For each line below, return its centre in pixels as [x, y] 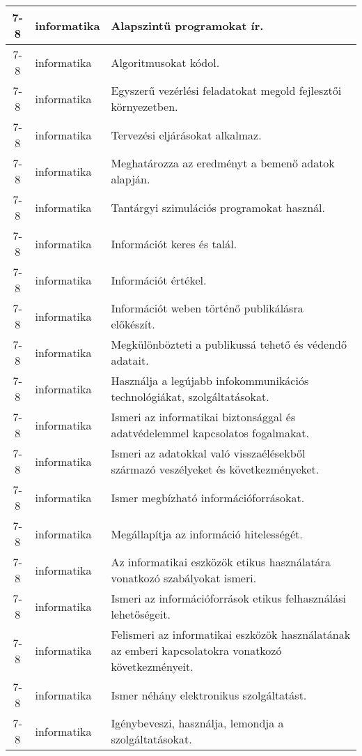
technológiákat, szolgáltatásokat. [190, 396]
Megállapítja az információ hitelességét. [207, 534]
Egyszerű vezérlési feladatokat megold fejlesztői [226, 90]
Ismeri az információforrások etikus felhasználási [228, 598]
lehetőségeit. [141, 614]
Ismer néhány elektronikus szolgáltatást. [209, 695]
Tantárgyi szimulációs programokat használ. [218, 207]
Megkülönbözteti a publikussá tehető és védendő [229, 344]
